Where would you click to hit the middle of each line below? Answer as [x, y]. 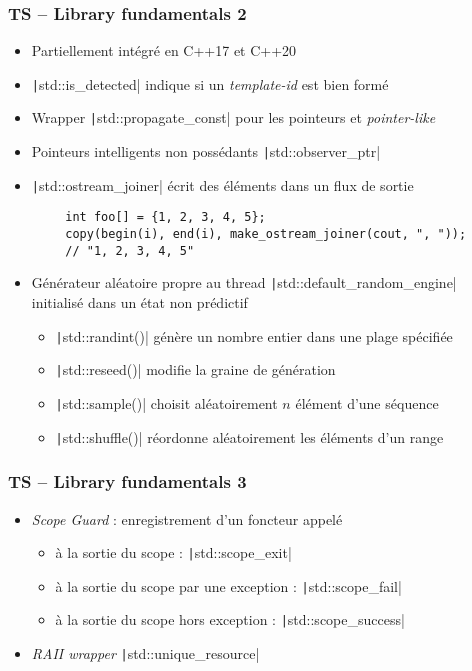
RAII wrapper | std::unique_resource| [145, 653]
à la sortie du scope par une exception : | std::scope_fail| [228, 585]
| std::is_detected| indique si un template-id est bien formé [210, 83]
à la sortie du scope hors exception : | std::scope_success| [230, 619]
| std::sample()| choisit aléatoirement [166, 402]
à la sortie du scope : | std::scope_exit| [173, 552]
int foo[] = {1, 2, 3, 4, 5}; [165, 217]
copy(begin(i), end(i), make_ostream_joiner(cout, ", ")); [266, 234]
